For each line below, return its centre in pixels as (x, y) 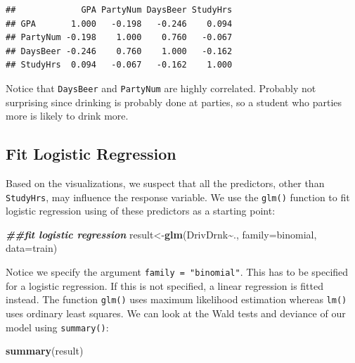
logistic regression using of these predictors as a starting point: (141, 211)
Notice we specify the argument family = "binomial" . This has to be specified (177, 272)
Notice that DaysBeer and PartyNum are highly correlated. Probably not (161, 88)
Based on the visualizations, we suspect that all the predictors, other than (165, 183)
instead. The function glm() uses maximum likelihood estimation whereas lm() (176, 299)
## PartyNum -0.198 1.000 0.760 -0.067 (119, 38)
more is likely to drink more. (67, 116)
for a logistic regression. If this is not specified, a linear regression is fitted (165, 285)
